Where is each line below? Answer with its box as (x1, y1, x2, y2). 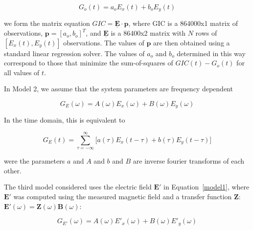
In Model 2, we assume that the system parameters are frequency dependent (4, 84, 233, 94)
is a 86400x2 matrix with (111, 28, 185, 38)
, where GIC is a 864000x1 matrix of (128, 18, 238, 28)
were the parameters (4, 156, 65, 166)
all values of (4, 67, 40, 77)
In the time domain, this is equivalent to (4, 115, 125, 125)
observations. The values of (63, 37, 144, 47)
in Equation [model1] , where (163, 182, 250, 192)
